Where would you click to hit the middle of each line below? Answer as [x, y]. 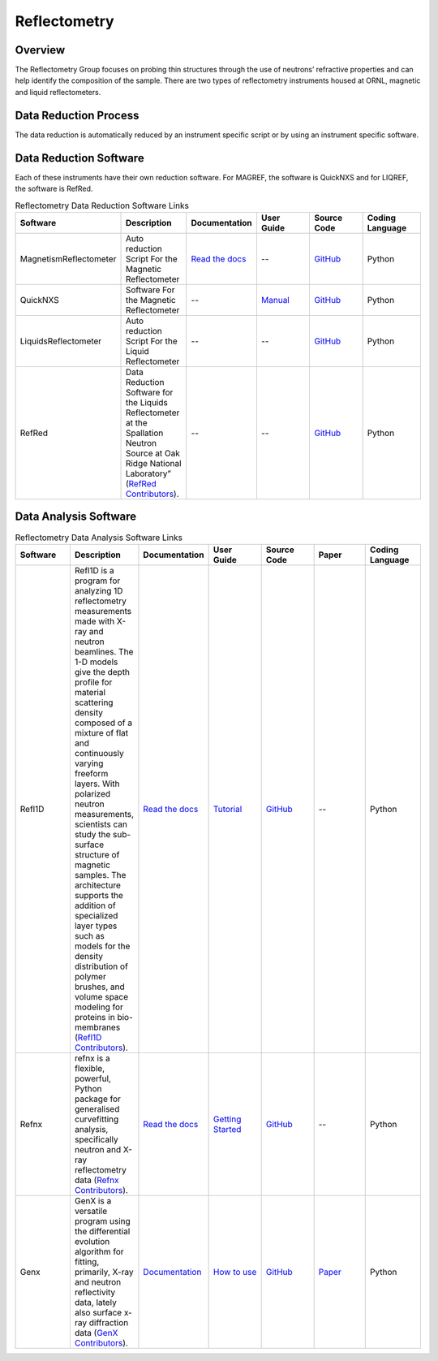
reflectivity [95, 1292]
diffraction [109, 1322]
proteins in [94, 1017]
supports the [99, 895]
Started [227, 1129]
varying [89, 763]
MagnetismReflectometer [68, 258]
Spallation [144, 433]
